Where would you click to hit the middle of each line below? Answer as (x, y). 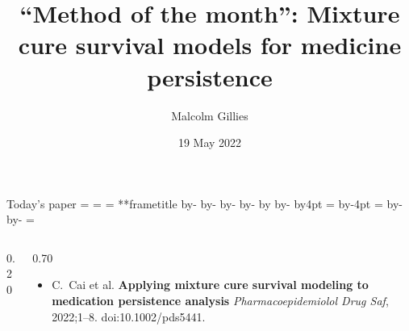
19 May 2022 (210, 142)
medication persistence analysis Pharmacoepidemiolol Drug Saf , (220, 301)
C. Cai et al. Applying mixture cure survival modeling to (210, 285)
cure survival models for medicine (210, 45)
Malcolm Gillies (210, 115)
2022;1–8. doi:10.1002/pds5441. (129, 316)
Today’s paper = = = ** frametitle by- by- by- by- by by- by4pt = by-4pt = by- (204, 203)
